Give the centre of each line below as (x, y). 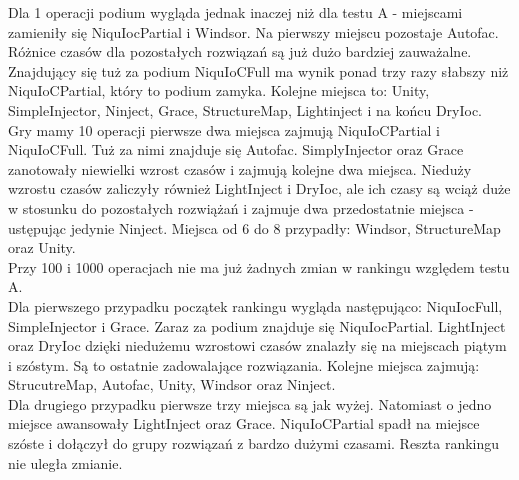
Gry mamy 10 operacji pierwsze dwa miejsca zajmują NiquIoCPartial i (224, 129)
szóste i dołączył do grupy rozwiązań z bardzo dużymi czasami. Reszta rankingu (254, 443)
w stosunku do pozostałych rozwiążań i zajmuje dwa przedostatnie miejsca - (241, 207)
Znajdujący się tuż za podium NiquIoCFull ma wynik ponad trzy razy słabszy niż (258, 70)
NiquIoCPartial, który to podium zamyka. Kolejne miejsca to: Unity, (219, 90)
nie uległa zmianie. (65, 462)
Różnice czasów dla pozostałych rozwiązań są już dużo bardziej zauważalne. (240, 51)
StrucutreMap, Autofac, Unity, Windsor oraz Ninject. (172, 384)
